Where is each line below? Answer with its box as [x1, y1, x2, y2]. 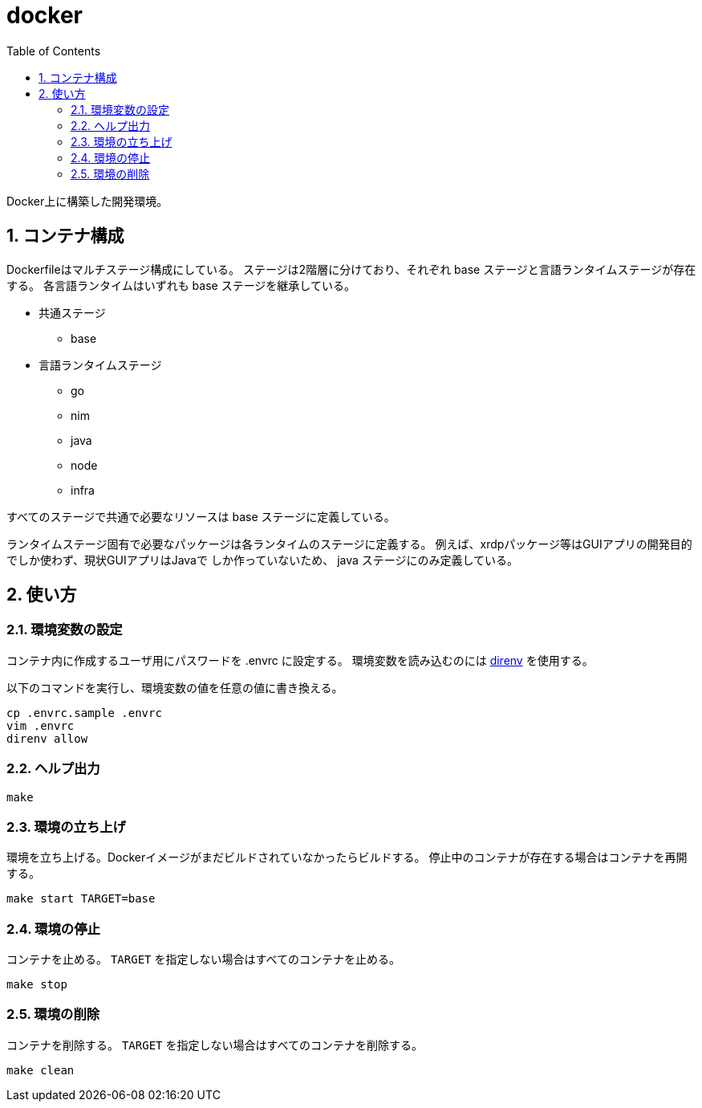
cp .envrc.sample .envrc [6, 706, 162, 719]
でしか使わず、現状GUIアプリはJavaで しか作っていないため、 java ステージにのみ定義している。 [6, 552, 519, 567]
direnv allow [6, 731, 88, 745]
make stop [6, 978, 67, 992]
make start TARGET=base [6, 892, 156, 906]
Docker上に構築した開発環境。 [6, 193, 168, 208]
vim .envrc [6, 719, 75, 732]
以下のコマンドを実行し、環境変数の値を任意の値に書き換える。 [6, 680, 343, 695]
